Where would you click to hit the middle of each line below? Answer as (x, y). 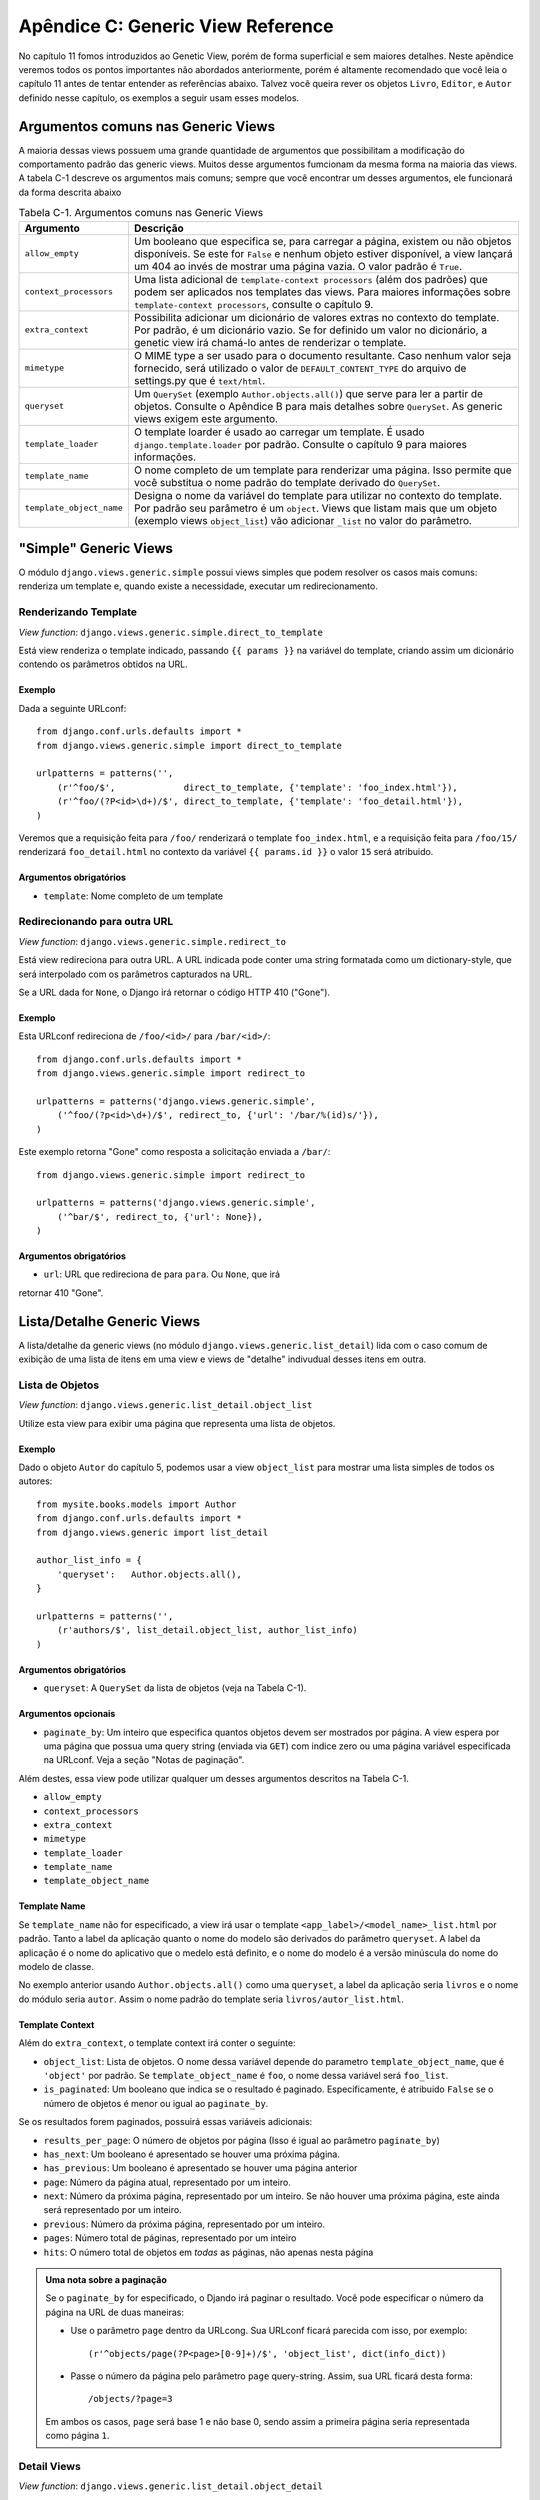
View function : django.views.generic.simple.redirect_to (152, 941)
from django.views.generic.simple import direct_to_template (189, 745)
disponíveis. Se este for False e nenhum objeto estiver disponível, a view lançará (323, 253)
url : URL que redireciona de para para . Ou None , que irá (161, 1274)
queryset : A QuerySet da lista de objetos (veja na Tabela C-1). (175, 1688)
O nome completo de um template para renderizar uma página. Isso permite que (322, 470)
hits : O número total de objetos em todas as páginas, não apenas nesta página (208, 2252)
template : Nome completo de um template (133, 896)
